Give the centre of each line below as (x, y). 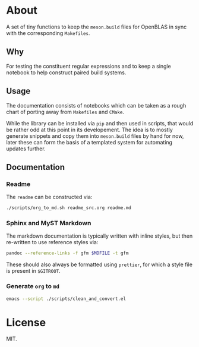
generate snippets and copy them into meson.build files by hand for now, (95, 136)
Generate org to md (33, 286)
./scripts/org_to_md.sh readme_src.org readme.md (69, 208)
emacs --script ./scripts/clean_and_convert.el (66, 299)
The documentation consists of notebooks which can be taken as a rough (96, 105)
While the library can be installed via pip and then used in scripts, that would (100, 123)
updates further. (26, 149)
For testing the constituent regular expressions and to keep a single (89, 66)
